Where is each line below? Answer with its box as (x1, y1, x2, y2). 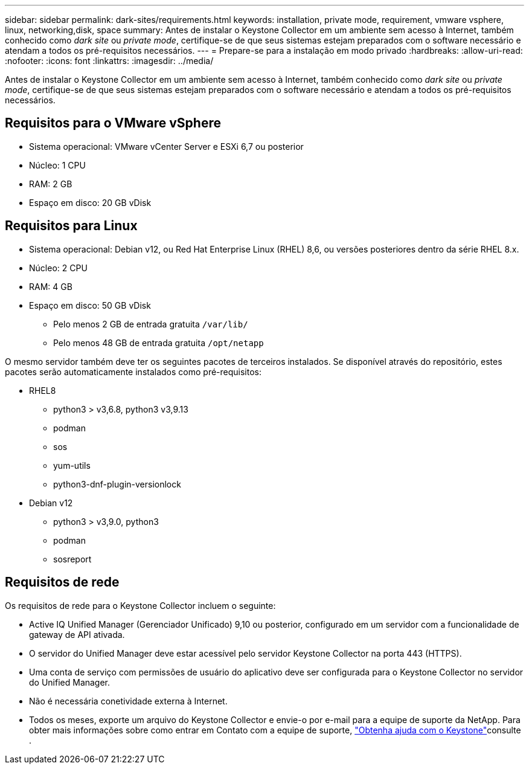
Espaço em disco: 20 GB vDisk (29, 197, 152, 208)
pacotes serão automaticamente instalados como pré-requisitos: (5, 366, 262, 377)
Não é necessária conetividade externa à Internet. (29, 695, 228, 706)
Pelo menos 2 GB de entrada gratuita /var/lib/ (53, 318, 248, 329)
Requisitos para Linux (5, 218, 138, 234)
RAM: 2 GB (29, 178, 72, 189)
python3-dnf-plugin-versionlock (53, 478, 181, 489)
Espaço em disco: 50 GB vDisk (29, 300, 151, 310)
